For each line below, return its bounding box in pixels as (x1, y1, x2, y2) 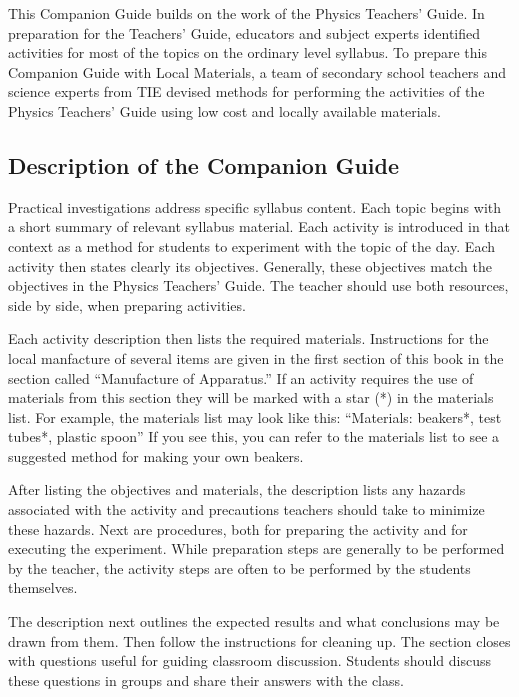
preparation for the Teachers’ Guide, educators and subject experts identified (8, 22, 481, 43)
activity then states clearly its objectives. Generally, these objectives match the (8, 255, 492, 276)
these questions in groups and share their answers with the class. (8, 669, 404, 690)
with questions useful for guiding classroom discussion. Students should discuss (8, 650, 491, 671)
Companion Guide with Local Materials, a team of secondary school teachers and (8, 61, 507, 82)
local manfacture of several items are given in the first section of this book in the (8, 347, 504, 368)
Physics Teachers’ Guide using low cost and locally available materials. (8, 100, 441, 121)
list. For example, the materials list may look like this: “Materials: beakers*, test (8, 406, 502, 427)
